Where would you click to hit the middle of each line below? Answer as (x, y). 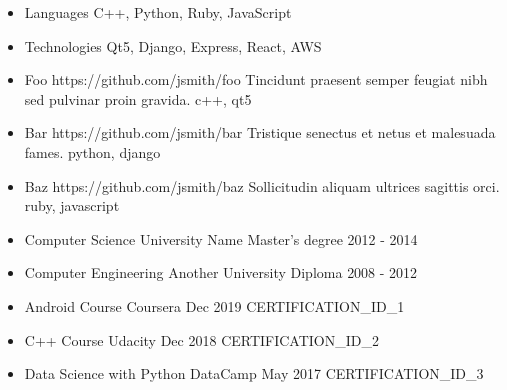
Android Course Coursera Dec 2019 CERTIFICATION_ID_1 (214, 305)
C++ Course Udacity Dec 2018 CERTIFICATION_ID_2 (202, 339)
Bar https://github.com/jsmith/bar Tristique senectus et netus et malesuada (260, 132)
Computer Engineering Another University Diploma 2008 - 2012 (221, 272)
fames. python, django (92, 151)
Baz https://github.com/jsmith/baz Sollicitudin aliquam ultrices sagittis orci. (262, 185)
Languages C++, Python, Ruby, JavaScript (158, 12)
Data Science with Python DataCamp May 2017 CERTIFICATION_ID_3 (254, 373)
